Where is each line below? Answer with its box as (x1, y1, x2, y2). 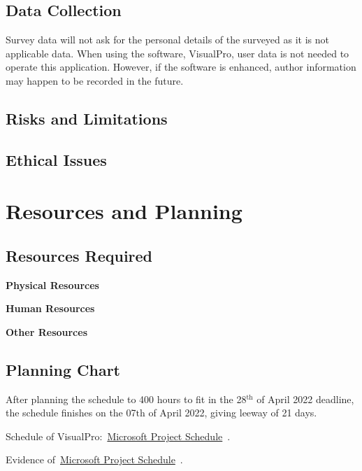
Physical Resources (6, 277, 99, 292)
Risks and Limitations (6, 107, 168, 129)
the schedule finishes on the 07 (6, 405, 136, 420)
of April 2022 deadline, (256, 391, 354, 406)
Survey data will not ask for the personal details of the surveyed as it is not (6, 32, 330, 47)
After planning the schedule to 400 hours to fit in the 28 (6, 391, 247, 406)
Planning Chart (6, 358, 120, 380)
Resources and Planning (6, 197, 242, 225)
